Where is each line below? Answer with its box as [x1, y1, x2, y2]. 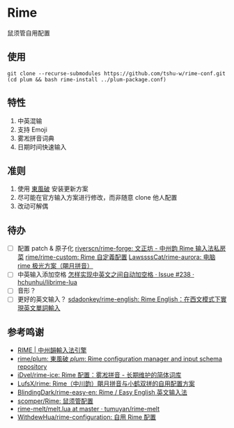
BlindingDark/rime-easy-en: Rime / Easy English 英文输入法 [17, 388, 188, 397]
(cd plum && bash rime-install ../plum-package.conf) [7, 76, 167, 83]
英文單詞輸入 [23, 304, 61, 312]
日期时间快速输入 [17, 143, 67, 151]
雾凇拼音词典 [17, 134, 54, 142]
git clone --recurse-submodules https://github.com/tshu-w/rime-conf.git [7, 70, 226, 77]
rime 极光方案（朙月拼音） [17, 262, 93, 270]
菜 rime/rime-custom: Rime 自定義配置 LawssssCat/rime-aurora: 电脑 [17, 253, 216, 262]
